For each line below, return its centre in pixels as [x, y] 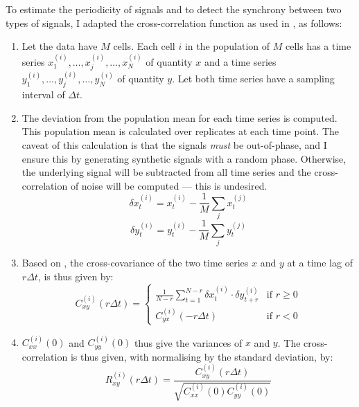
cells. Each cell [144, 46]
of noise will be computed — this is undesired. [169, 185]
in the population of [227, 46]
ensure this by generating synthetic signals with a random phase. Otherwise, [184, 158]
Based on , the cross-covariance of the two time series [135, 262]
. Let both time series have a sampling [253, 79]
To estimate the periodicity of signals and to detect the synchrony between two [174, 9]
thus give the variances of [188, 342]
